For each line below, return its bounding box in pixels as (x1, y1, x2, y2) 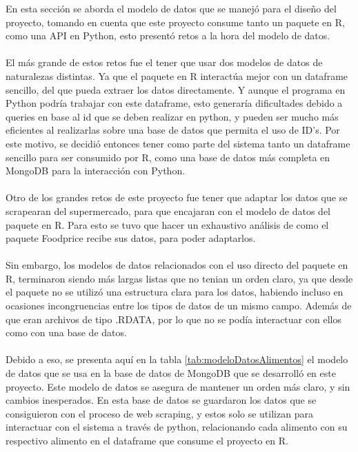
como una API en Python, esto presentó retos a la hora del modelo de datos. (6, 28, 330, 43)
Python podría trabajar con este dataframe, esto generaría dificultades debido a (6, 96, 343, 110)
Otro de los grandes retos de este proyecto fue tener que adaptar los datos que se (6, 190, 348, 205)
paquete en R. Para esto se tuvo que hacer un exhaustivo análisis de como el (6, 217, 329, 232)
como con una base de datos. (6, 325, 127, 340)
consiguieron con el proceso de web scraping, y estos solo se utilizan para (6, 406, 313, 420)
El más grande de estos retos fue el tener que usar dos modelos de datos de (6, 55, 323, 70)
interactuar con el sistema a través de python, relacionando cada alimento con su (6, 420, 348, 434)
